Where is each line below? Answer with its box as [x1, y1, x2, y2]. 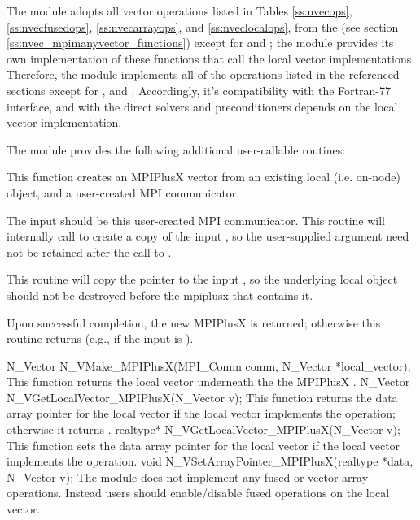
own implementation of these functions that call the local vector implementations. [7, 50, 415, 67]
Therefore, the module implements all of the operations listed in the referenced [7, 66, 400, 83]
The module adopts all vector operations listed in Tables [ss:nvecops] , [7, 2, 352, 19]
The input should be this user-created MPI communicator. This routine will [7, 211, 386, 228]
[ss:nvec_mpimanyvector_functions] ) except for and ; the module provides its [7, 34, 394, 51]
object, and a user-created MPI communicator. [7, 184, 240, 201]
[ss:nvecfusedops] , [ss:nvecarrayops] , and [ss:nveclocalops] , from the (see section [7, 18, 399, 35]
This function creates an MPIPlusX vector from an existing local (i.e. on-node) [7, 168, 400, 185]
